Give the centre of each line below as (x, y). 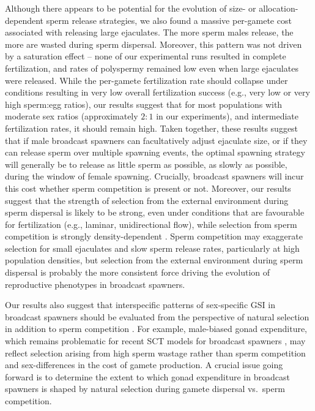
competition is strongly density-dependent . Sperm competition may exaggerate (154, 236)
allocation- (279, 8)
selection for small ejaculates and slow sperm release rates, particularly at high (152, 248)
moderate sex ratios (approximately (72, 116)
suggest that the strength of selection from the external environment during (147, 200)
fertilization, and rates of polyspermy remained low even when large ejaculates (152, 68)
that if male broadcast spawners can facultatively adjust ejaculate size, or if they (156, 140)
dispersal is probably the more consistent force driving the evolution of (138, 272)
